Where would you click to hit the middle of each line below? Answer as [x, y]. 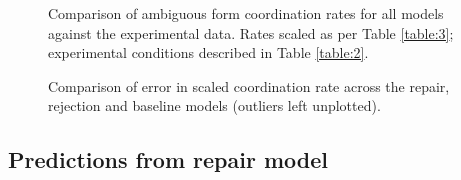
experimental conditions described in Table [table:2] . [208, 52]
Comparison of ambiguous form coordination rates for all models [246, 13]
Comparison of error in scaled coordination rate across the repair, [249, 85]
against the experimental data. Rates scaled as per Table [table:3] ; [251, 32]
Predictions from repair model [168, 159]
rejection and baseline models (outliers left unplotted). [214, 105]
